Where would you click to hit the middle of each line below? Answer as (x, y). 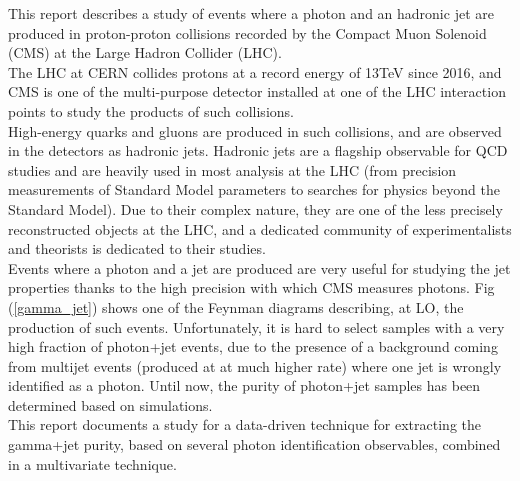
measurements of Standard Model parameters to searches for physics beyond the (254, 189)
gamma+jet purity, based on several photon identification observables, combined (254, 444)
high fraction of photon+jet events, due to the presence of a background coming (253, 346)
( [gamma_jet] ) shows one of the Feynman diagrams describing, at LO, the (236, 306)
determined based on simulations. (110, 404)
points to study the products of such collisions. (151, 110)
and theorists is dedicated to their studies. (137, 248)
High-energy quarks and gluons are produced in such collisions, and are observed (255, 130)
